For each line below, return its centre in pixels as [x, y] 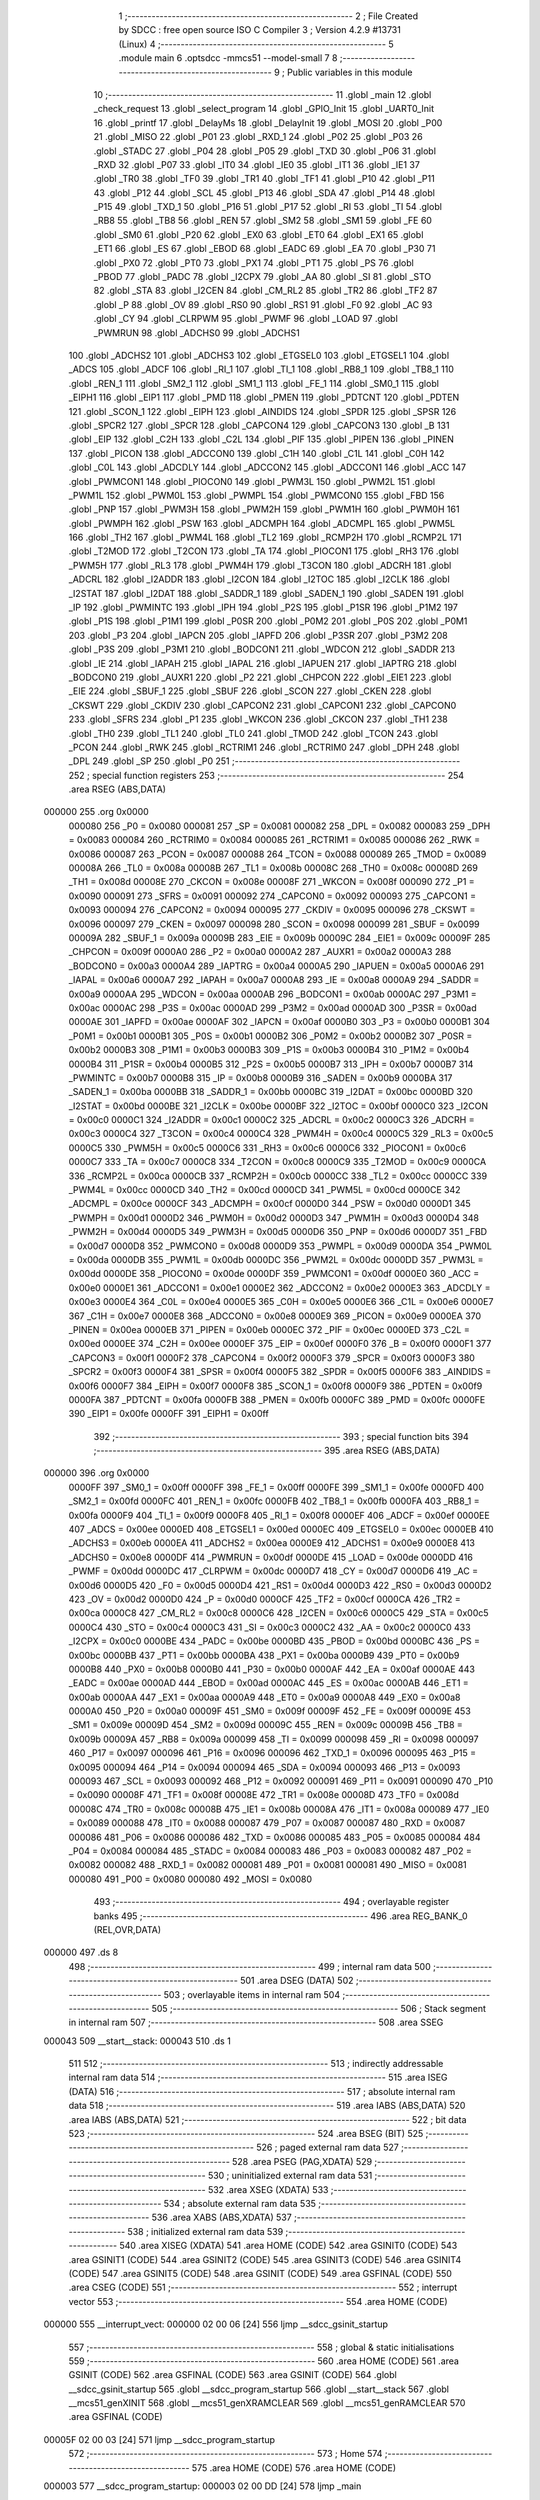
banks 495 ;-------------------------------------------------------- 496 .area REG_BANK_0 [281, 1916]
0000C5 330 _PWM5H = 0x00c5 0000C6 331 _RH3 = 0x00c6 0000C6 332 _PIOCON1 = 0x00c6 [267, 1147]
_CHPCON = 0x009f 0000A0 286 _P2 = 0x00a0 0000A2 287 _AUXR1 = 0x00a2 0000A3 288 [260, 952]
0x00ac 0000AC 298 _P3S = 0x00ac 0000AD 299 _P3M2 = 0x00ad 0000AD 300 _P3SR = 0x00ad [272, 1007]
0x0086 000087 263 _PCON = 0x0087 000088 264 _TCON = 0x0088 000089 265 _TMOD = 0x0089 [277, 854]
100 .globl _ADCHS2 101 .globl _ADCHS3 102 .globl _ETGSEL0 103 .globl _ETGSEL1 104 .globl [259, 355]
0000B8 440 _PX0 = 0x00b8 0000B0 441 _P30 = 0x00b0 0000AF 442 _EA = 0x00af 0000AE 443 [271, 1669]
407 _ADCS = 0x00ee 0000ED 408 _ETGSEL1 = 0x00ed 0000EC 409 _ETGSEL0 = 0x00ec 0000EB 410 [281, 1529]
